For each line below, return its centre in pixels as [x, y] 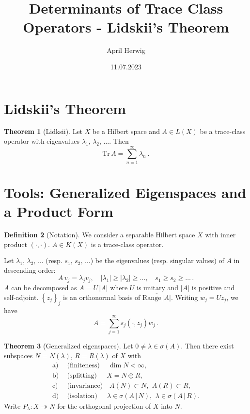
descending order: [30, 270]
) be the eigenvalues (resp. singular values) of [157, 260]
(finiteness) [83, 365]
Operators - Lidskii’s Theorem [126, 27]
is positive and [213, 288]
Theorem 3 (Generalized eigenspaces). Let [69, 346]
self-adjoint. [21, 297]
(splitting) [82, 375]
